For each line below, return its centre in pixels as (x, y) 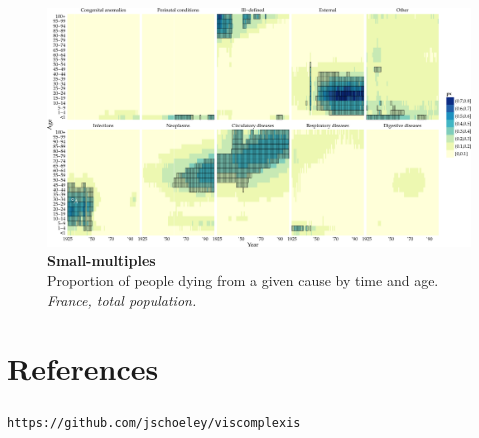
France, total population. (122, 299)
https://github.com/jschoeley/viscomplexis (154, 422)
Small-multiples (101, 260)
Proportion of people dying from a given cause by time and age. (243, 280)
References (83, 368)
